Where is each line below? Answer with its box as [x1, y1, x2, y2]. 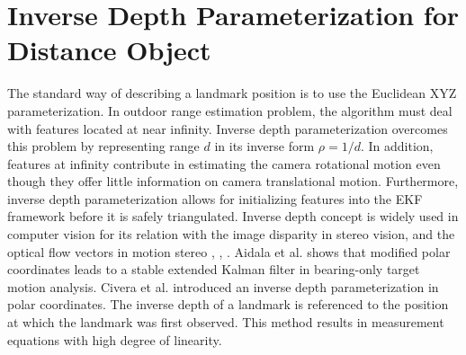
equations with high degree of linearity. [7, 330, 222, 349]
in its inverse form [214, 137, 315, 155]
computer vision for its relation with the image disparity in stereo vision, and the [7, 225, 455, 244]
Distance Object [7, 31, 211, 68]
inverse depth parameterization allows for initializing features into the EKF [7, 189, 423, 208]
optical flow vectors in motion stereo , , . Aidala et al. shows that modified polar [7, 242, 451, 261]
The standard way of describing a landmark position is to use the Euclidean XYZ [7, 84, 457, 102]
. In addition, [360, 137, 434, 155]
